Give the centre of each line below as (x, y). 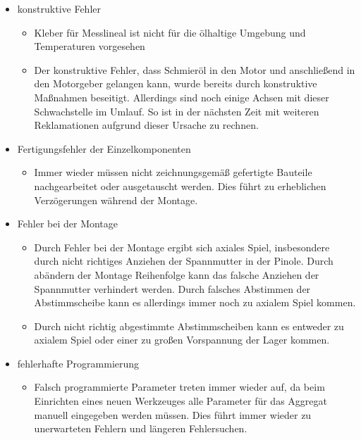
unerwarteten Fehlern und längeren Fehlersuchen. (141, 428)
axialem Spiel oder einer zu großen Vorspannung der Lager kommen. (182, 340)
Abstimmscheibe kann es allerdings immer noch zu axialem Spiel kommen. (195, 302)
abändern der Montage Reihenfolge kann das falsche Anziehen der (177, 274)
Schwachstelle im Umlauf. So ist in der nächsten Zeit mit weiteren (177, 111)
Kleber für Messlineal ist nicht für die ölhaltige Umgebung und (170, 32)
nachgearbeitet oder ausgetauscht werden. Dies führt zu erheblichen (180, 186)
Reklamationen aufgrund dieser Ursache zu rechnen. (146, 125)
